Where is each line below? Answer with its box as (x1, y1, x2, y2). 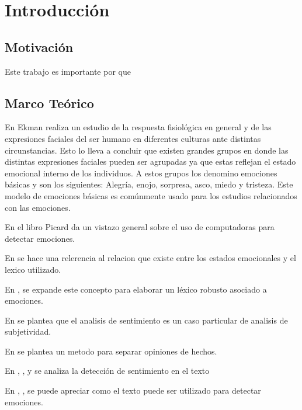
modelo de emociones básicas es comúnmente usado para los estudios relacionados (5, 189, 297, 201)
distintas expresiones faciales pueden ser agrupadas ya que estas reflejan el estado (5, 155, 296, 168)
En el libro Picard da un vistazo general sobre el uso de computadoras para (5, 221, 275, 233)
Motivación (5, 37, 74, 55)
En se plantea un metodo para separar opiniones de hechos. (5, 345, 217, 357)
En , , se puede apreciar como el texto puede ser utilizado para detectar (5, 384, 261, 397)
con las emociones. (5, 201, 71, 213)
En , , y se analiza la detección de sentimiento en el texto (5, 364, 210, 377)
